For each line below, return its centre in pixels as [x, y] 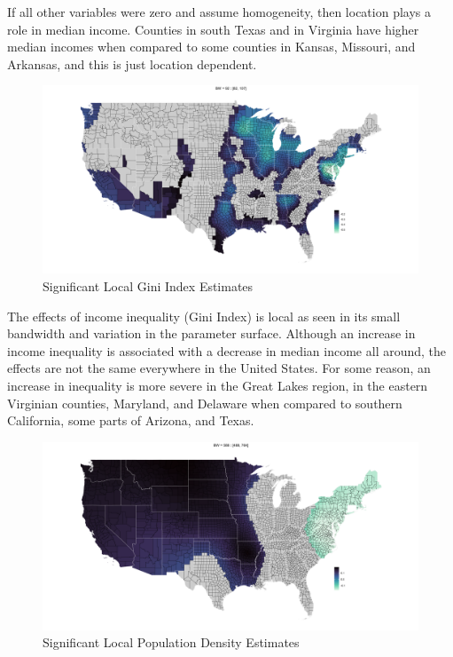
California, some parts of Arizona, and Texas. [131, 420]
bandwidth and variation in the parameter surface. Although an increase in [211, 333]
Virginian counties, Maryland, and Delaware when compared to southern [205, 403]
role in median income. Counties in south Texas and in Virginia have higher [213, 29]
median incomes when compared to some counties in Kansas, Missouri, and [211, 47]
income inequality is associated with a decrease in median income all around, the [227, 350]
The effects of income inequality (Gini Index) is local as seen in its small [204, 316]
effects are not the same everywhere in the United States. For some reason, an [219, 368]
